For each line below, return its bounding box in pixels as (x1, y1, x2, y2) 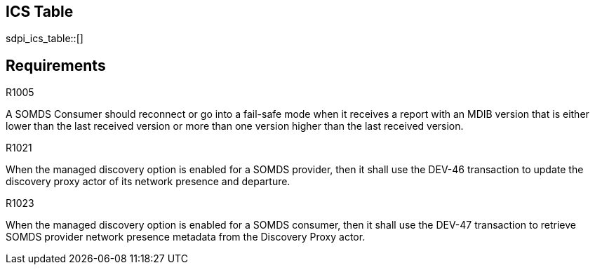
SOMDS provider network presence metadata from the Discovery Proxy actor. (6, 231, 366, 243)
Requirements (6, 56, 106, 74)
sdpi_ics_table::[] (6, 32, 83, 45)
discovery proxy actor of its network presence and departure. (6, 175, 290, 188)
